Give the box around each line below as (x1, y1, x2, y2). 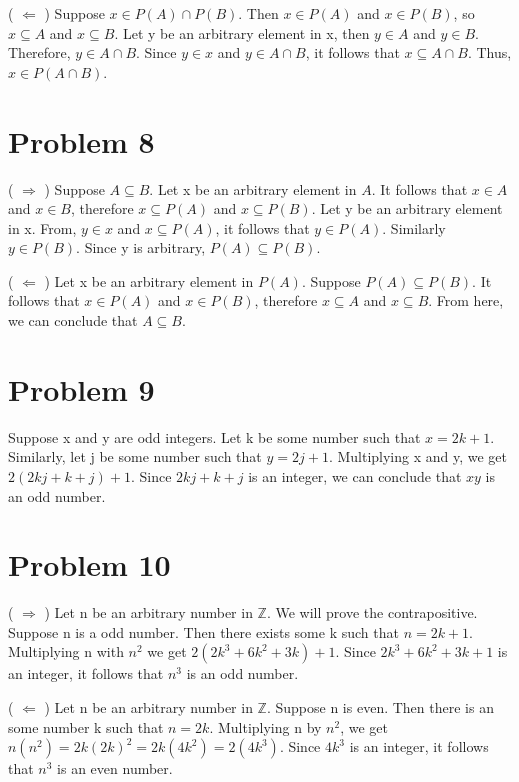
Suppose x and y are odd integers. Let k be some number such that (8, 426, 421, 447)
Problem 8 (8, 120, 155, 161)
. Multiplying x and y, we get (328, 446, 508, 467)
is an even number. (57, 758, 173, 779)
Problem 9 (8, 368, 155, 409)
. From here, (428, 290, 504, 311)
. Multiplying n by (209, 716, 322, 737)
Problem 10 (8, 544, 171, 585)
